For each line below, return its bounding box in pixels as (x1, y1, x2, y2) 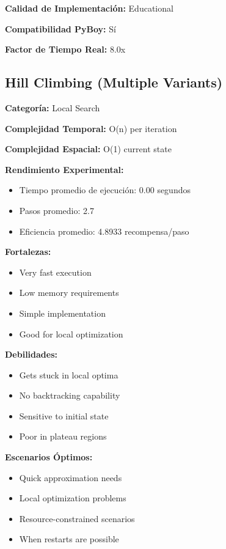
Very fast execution (19, 265, 92, 278)
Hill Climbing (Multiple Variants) (5, 73, 223, 92)
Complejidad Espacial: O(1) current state (5, 142, 172, 155)
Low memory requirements (19, 286, 119, 299)
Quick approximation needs (19, 471, 122, 484)
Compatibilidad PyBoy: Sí (5, 22, 116, 35)
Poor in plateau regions (19, 430, 107, 443)
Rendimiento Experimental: (5, 163, 124, 175)
